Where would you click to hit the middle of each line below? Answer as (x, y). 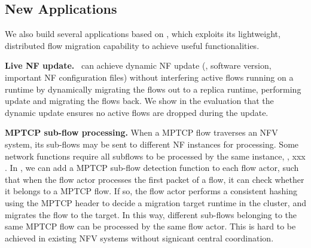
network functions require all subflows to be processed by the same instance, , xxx (155, 156)
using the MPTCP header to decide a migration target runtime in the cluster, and (155, 202)
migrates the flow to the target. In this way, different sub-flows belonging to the (151, 214)
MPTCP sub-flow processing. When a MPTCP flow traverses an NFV (141, 132)
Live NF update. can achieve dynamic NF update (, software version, (138, 65)
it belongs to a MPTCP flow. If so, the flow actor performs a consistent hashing (151, 191)
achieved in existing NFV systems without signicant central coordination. (139, 238)
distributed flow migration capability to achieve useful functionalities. (132, 45)
